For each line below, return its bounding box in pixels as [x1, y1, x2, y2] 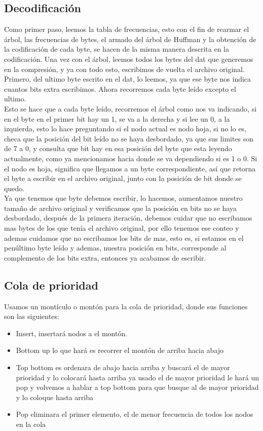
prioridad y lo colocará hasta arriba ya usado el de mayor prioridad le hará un [16, 372, 259, 382]
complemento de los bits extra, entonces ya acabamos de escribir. [4, 252, 206, 263]
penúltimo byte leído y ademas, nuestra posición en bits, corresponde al [4, 242, 227, 253]
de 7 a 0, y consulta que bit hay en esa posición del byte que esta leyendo [4, 143, 232, 154]
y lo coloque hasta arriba [16, 391, 94, 402]
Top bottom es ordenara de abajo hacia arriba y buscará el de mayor [16, 362, 230, 373]
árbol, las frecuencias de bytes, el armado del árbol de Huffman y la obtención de [4, 33, 256, 44]
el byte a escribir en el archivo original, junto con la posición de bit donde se [4, 173, 242, 184]
